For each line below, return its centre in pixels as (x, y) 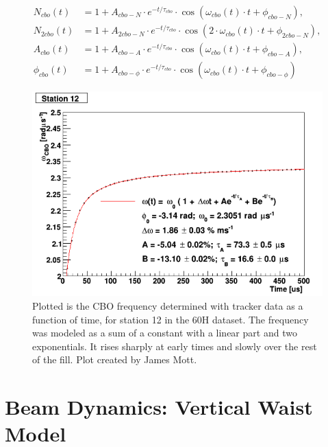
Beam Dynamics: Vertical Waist (159, 407)
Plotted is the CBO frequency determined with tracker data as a (168, 306)
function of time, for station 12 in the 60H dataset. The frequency (171, 319)
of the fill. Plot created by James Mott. (115, 359)
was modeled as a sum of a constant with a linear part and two (165, 333)
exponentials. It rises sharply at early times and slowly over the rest (175, 346)
